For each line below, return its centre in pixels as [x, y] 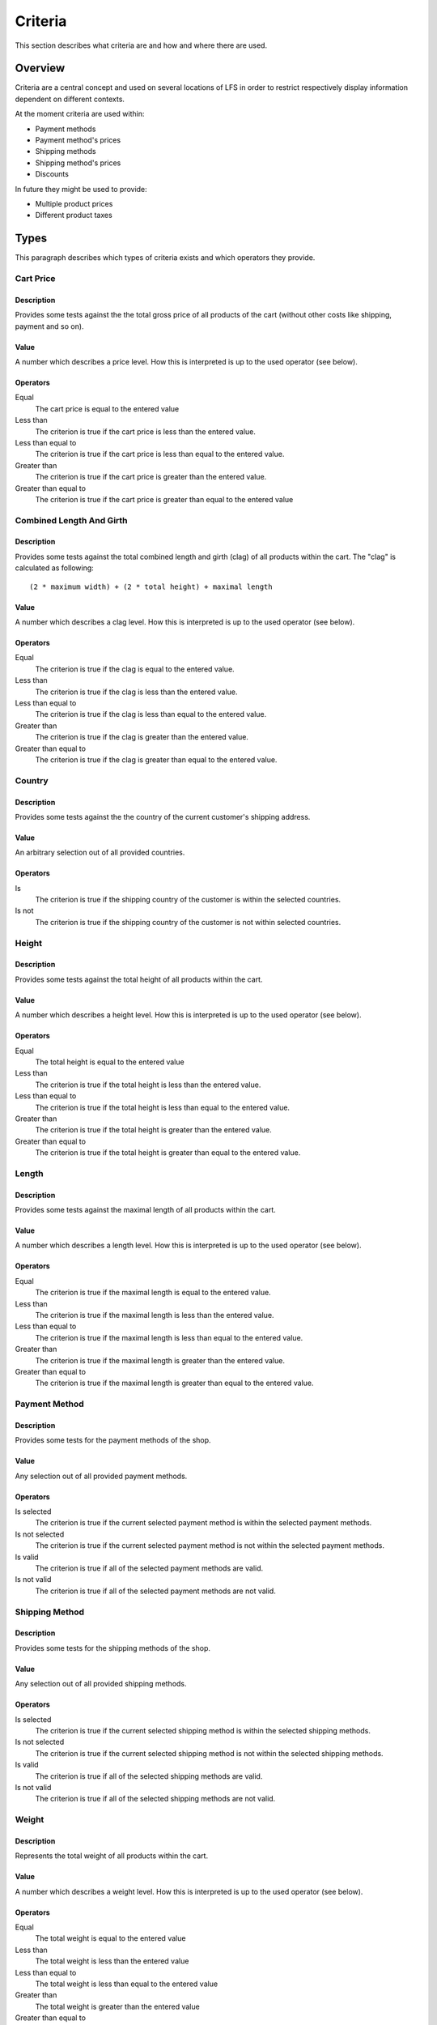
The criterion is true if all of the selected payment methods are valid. [149, 1568]
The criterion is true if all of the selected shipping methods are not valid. [155, 1799]
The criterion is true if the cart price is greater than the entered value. [151, 477]
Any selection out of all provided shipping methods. [101, 1684]
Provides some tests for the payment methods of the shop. [113, 1440]
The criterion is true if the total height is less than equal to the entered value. [163, 1107]
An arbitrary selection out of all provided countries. [100, 853]
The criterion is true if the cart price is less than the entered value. [146, 431]
